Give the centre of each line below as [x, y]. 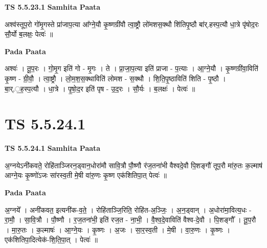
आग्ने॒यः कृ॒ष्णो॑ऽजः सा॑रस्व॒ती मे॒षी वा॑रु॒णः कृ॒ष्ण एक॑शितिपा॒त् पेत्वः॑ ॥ [86, 175]
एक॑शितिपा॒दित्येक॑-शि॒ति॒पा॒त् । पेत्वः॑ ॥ [51, 240]
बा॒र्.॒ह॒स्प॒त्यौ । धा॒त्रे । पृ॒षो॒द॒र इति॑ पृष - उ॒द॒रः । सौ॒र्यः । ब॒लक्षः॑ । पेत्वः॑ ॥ [100, 88]
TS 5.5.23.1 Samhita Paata [53, 7]
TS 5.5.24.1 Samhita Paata [53, 148]
